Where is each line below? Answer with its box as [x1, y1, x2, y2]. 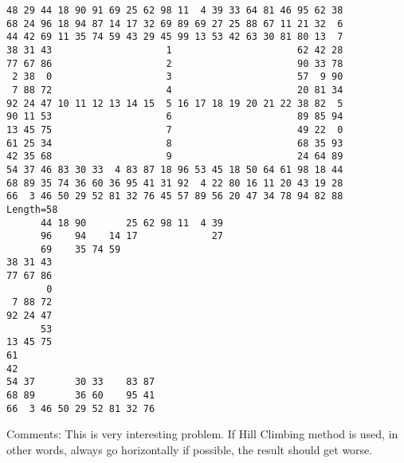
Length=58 [6, 203, 58, 215]
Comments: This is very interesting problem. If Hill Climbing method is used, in [6, 426, 398, 442]
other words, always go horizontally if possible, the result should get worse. [6, 441, 373, 457]
